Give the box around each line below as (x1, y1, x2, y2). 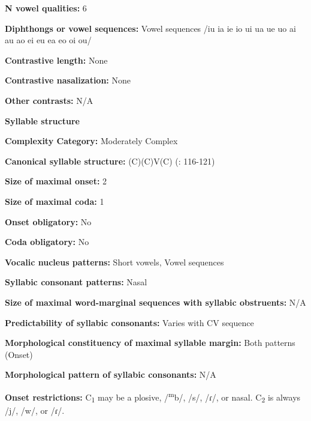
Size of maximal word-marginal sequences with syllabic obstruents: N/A (5, 295, 306, 308)
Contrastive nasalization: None (5, 74, 131, 86)
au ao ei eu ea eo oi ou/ (5, 34, 92, 46)
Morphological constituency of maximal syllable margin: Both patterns (5, 336, 295, 349)
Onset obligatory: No (5, 215, 92, 228)
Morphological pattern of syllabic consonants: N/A (5, 368, 216, 381)
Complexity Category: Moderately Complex (5, 135, 178, 147)
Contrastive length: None (5, 53, 108, 66)
